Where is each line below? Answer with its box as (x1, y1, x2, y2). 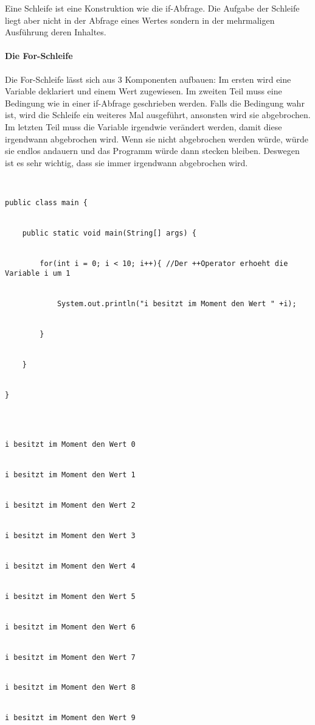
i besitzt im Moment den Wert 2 (5, 500, 136, 510)
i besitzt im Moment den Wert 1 (5, 470, 136, 479)
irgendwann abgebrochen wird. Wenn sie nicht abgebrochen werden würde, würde (5, 132, 308, 145)
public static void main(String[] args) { (22, 228, 196, 237)
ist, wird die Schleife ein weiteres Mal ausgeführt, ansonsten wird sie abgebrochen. (5, 108, 311, 121)
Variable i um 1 (5, 269, 71, 278)
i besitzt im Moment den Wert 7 (5, 653, 136, 662)
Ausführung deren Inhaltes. (5, 26, 106, 38)
